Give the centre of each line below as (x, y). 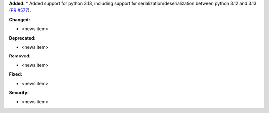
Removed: (20, 56)
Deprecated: (22, 38)
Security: (19, 92)
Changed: (20, 19)
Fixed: (16, 74)
